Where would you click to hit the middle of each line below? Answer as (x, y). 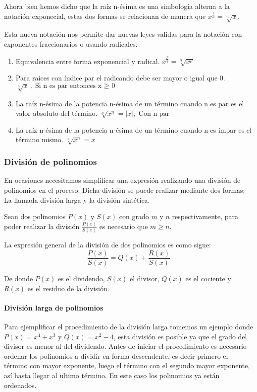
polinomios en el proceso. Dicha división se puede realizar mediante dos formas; (125, 190)
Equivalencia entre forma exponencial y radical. (88, 61)
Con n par (154, 114)
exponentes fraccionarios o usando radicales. (71, 43)
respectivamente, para (205, 216)
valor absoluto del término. (56, 113)
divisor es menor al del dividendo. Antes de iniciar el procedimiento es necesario (125, 346)
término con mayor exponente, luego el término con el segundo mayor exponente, (127, 365)
